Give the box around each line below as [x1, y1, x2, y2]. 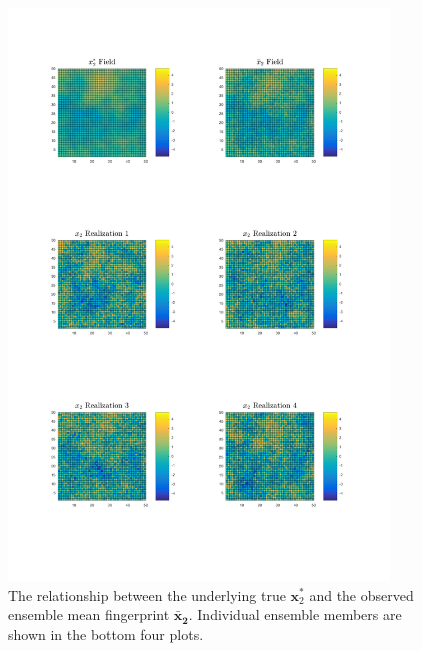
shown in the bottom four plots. [8, 623, 204, 644]
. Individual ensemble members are [188, 604, 402, 625]
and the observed [309, 584, 414, 605]
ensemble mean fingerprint [8, 604, 170, 625]
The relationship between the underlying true [8, 584, 286, 605]
